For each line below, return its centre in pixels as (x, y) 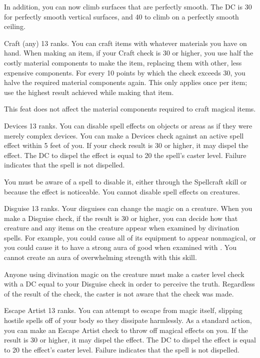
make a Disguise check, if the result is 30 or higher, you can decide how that (121, 218)
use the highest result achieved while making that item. (89, 92)
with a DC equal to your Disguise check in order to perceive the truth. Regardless (129, 284)
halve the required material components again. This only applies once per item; (126, 82)
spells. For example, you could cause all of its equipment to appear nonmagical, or (130, 237)
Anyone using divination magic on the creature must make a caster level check (124, 274)
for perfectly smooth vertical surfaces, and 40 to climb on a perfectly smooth (121, 16)
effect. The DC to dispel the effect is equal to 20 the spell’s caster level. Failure (125, 155)
